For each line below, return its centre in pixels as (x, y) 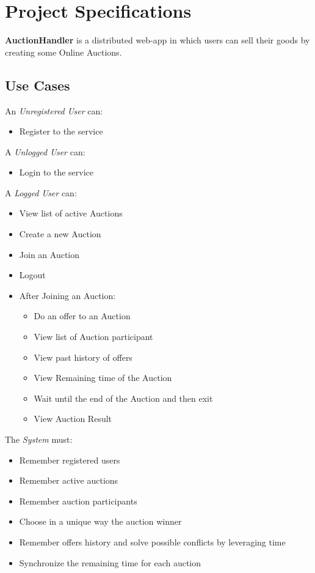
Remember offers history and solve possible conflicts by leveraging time (152, 542)
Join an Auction (49, 254)
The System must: (39, 439)
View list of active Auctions (71, 213)
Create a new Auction (60, 234)
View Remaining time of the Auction (103, 378)
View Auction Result (73, 419)
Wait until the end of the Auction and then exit (123, 398)
